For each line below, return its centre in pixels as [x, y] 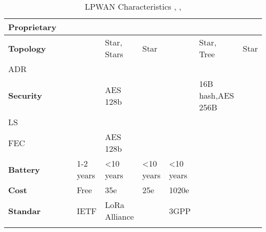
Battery [24, 169]
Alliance [119, 216]
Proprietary [32, 27]
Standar [25, 211]
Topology [27, 48]
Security [25, 95]
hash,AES [217, 95]
